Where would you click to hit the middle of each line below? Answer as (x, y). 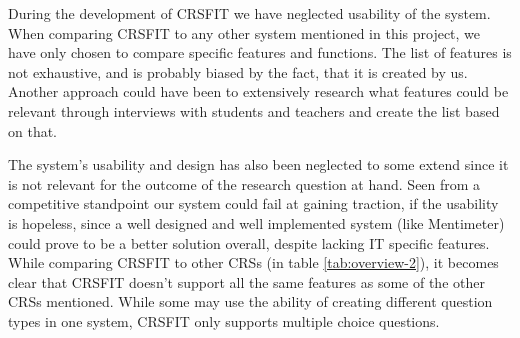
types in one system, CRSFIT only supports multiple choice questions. (224, 320)
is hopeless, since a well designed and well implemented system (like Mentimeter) (256, 222)
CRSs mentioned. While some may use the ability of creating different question (250, 301)
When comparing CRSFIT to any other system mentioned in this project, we (244, 32)
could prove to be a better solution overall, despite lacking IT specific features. (249, 242)
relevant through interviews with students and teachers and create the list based (254, 110)
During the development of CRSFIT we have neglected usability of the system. (249, 13)
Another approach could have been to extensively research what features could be (258, 91)
